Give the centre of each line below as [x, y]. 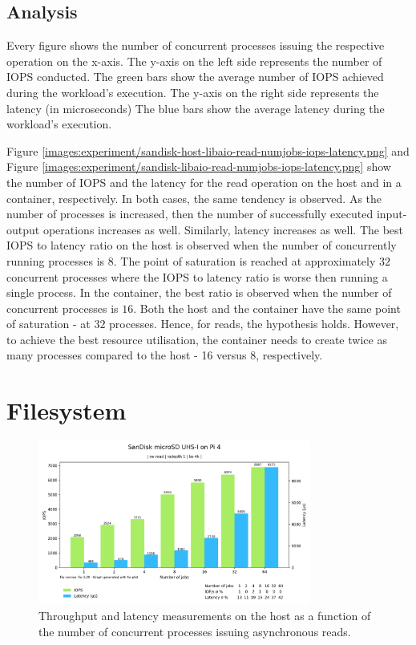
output [23, 229]
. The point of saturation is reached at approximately [244, 260]
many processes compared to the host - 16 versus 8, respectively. [165, 355]
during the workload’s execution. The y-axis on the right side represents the [193, 92]
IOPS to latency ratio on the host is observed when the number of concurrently [202, 245]
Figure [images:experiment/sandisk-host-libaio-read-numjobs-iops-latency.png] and [208, 150]
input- [392, 214]
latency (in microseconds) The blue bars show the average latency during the [196, 108]
